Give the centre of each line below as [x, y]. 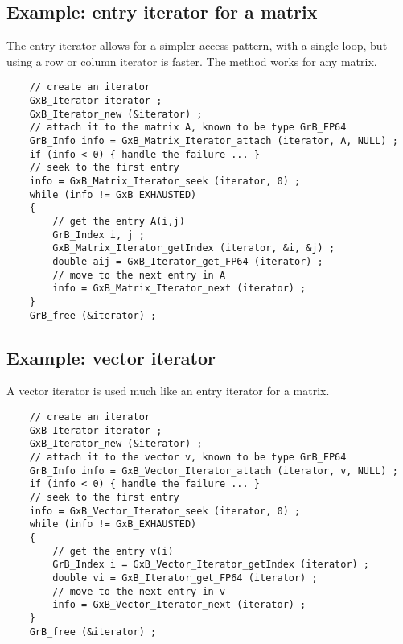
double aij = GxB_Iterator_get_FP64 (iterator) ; [188, 261]
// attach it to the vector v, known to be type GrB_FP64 [188, 457]
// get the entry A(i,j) [119, 221]
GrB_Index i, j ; [99, 235]
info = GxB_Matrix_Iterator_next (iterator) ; [179, 289]
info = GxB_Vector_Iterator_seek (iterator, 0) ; [165, 511]
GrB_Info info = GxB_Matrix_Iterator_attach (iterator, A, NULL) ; [214, 141]
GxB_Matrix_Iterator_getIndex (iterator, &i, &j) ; [194, 248]
